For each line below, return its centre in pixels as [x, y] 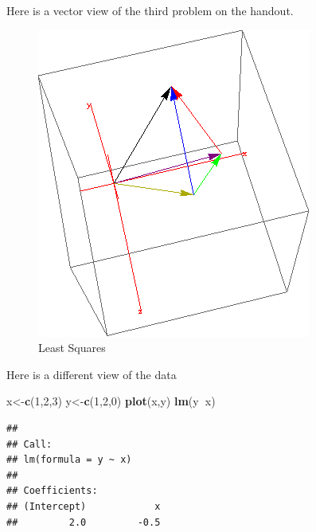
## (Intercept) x [84, 506]
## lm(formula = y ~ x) [69, 460]
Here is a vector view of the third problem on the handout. [150, 10]
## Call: [29, 444]
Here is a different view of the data [92, 374]
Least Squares [72, 348]
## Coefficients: [52, 491]
